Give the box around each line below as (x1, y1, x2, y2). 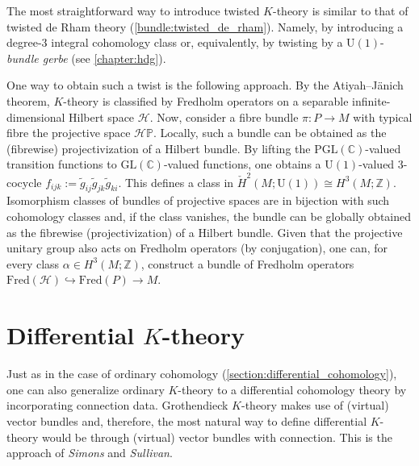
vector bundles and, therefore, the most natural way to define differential (6, 412, 367, 429)
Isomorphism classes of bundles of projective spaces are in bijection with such (6, 192, 390, 209)
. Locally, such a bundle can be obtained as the (153, 124, 387, 141)
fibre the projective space (6, 124, 131, 141)
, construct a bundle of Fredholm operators (140, 255, 354, 272)
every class (6, 255, 60, 272)
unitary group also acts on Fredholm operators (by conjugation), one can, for (6, 239, 388, 256)
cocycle (6, 173, 42, 190)
